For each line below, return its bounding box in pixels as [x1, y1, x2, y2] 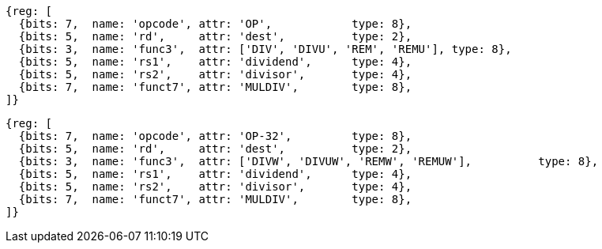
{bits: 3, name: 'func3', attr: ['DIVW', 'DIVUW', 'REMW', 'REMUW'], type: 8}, [18, 155, 599, 168]
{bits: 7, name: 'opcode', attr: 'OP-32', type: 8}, [18, 130, 412, 142]
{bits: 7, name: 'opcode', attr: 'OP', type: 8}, [18, 17, 412, 30]
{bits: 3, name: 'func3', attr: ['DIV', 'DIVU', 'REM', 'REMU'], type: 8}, [18, 43, 512, 55]
